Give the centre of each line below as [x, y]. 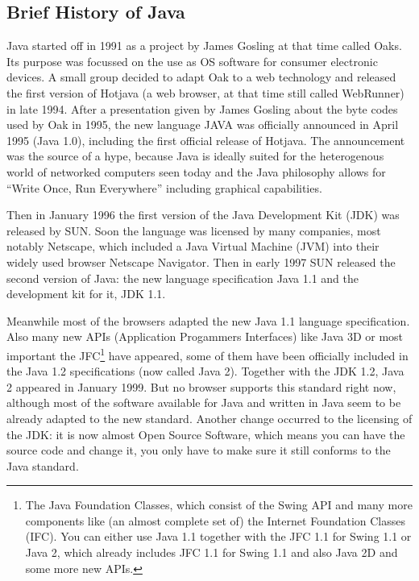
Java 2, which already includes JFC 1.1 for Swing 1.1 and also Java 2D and [212, 552]
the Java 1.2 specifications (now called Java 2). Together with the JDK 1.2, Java [205, 371]
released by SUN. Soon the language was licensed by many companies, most [194, 230]
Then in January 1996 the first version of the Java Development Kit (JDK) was [203, 215]
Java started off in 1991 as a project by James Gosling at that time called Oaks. [204, 46]
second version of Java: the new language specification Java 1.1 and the [183, 278]
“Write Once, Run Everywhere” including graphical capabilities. [164, 187]
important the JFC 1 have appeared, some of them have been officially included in [207, 354]
